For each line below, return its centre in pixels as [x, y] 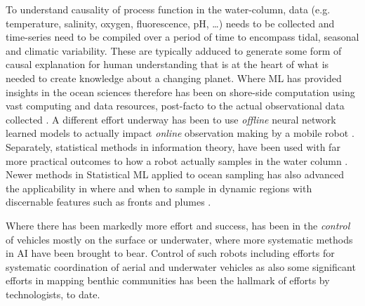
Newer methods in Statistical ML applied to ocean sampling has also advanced [175, 174]
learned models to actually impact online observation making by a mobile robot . [180, 133]
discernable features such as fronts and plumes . [108, 202]
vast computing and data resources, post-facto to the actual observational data [175, 106]
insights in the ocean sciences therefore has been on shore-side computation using [180, 92]
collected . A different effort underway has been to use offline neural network [171, 119]
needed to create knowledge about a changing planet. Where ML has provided [174, 78]
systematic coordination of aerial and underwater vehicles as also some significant [181, 266]
